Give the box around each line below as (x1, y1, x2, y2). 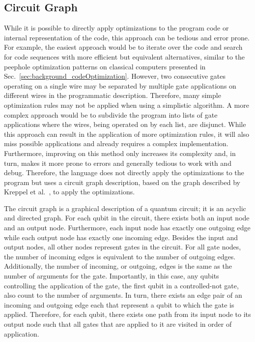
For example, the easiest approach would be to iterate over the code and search (4, 42, 243, 52)
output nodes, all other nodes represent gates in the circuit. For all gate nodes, (4, 242, 241, 252)
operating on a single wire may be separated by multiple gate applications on (4, 80, 236, 91)
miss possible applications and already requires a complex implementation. (4, 138, 228, 149)
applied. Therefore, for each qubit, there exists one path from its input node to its (4, 309, 251, 319)
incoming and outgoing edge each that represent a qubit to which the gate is (4, 299, 234, 310)
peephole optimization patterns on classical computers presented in (4, 61, 206, 71)
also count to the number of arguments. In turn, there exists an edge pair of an (4, 290, 242, 300)
